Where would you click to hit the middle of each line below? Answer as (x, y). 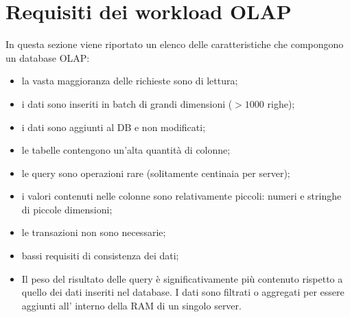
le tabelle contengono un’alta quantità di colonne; (126, 150)
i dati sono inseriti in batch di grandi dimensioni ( (127, 103)
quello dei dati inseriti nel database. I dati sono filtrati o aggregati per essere (183, 292)
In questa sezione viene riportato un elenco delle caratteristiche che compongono (175, 44)
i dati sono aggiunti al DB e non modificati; (114, 127)
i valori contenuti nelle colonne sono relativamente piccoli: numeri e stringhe (182, 196)
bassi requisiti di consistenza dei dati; (100, 256)
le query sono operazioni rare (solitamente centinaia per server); (156, 173)
